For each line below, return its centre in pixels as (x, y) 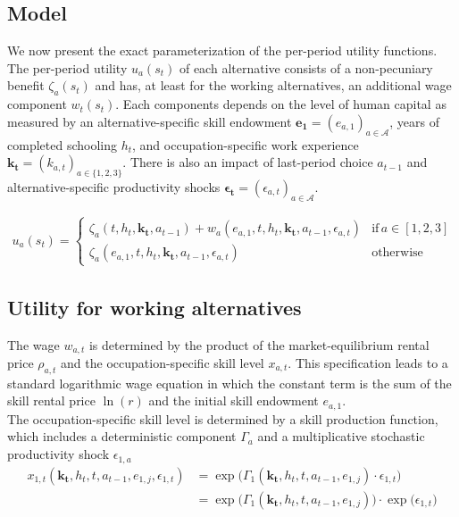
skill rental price (51, 400)
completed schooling (62, 144)
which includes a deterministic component (122, 436)
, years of (414, 121)
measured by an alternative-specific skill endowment (150, 121)
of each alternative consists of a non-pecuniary (306, 67)
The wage (33, 344)
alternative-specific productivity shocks (114, 186)
